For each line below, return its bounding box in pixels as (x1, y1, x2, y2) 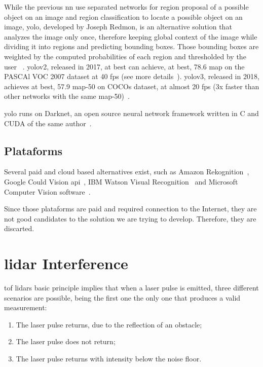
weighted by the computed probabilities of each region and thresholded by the (4, 51, 246, 61)
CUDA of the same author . (4, 118, 92, 128)
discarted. (4, 223, 34, 234)
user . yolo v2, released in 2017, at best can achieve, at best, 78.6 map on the (4, 61, 245, 71)
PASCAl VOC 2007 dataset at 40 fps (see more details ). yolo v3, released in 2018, (4, 71, 259, 82)
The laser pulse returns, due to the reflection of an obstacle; (16, 319, 202, 329)
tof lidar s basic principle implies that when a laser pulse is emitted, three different (4, 282, 259, 293)
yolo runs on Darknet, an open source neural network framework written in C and (4, 107, 259, 118)
